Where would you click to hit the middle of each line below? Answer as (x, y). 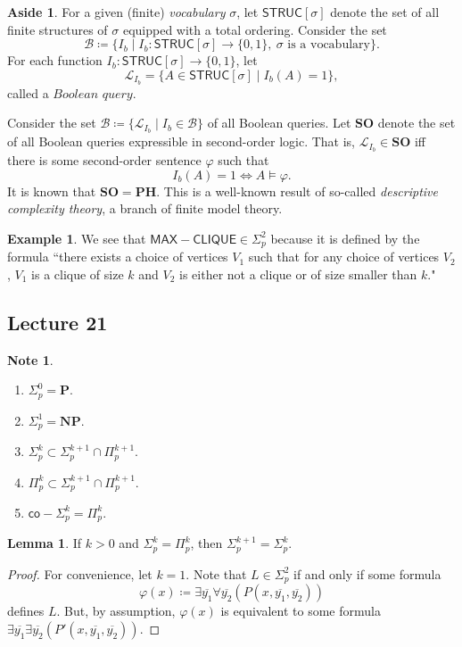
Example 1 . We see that (77, 238)
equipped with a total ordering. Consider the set (255, 29)
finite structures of (58, 29)
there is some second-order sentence (104, 159)
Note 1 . (30, 359)
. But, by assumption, (116, 611)
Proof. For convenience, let (80, 573)
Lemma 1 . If (45, 543)
